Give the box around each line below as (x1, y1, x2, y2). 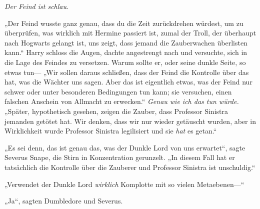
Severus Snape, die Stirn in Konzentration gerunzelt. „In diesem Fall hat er (4, 152, 235, 162)
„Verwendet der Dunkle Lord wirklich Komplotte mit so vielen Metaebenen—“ (4, 178, 244, 189)
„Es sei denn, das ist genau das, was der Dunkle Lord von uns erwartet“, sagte (4, 142, 245, 152)
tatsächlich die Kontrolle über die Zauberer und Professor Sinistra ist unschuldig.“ (4, 161, 255, 172)
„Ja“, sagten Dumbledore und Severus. (4, 195, 123, 206)
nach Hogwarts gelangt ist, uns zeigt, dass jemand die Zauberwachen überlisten (4, 37, 247, 47)
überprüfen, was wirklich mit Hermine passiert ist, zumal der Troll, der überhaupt (4, 27, 256, 38)
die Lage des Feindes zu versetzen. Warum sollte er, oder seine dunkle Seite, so (4, 56, 246, 67)
